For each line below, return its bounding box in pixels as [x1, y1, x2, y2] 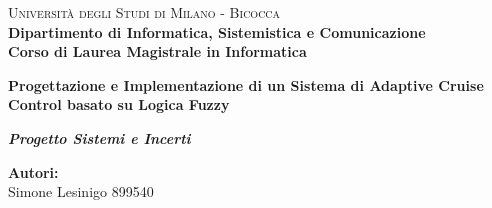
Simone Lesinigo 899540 [8, 181, 154, 202]
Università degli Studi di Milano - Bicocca [8, 2, 281, 22]
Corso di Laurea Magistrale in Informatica [8, 41, 307, 62]
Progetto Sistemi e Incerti [8, 127, 191, 148]
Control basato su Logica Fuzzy [8, 94, 230, 115]
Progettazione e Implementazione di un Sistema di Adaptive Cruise [8, 74, 484, 95]
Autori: [8, 161, 59, 182]
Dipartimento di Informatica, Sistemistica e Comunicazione [8, 21, 426, 42]
